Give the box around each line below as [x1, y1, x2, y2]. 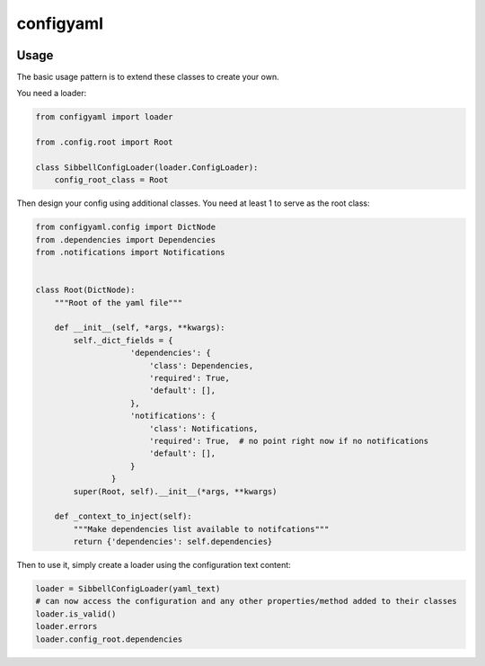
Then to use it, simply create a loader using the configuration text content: [16, 560, 291, 571]
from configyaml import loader [35, 112, 174, 122]
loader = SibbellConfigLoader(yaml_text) [35, 584, 221, 594]
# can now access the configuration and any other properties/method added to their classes [35, 596, 457, 607]
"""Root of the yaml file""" [54, 297, 183, 307]
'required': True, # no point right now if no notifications [148, 436, 429, 446]
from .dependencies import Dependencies [35, 235, 216, 244]
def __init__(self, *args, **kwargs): [54, 323, 225, 333]
